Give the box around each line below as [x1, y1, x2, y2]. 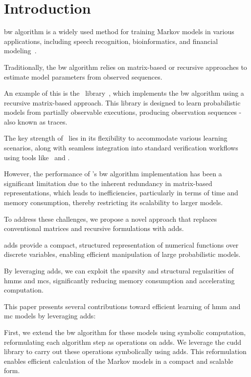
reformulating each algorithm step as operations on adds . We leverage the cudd [4, 336, 242, 347]
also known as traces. [4, 116, 68, 126]
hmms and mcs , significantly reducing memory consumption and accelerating [4, 275, 235, 285]
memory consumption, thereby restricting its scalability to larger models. [4, 197, 223, 208]
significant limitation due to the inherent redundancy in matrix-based [4, 178, 212, 188]
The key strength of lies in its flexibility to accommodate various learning [4, 133, 228, 143]
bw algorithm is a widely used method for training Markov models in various [4, 26, 234, 37]
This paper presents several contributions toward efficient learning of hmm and [4, 301, 241, 311]
